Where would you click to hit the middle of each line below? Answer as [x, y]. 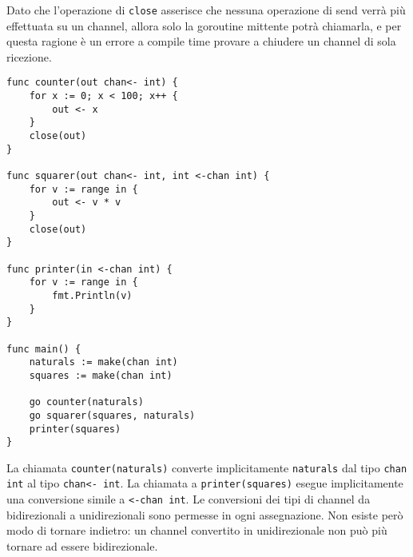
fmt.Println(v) [92, 295]
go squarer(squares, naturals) [112, 415]
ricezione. [29, 56]
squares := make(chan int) [101, 375]
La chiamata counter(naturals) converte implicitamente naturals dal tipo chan [207, 467]
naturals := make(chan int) [103, 362]
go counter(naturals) [86, 402]
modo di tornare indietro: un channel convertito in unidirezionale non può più [197, 530]
